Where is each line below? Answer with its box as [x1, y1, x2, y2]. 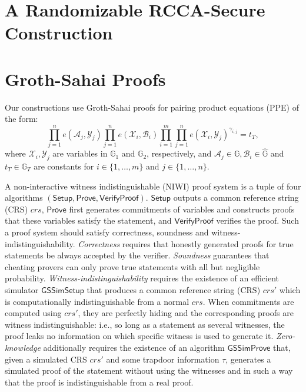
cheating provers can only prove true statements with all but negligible [5, 260, 260, 273]
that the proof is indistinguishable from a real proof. [5, 376, 194, 388]
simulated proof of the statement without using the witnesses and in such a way [5, 364, 293, 377]
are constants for [34, 160, 94, 172]
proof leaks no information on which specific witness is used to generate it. [5, 330, 274, 342]
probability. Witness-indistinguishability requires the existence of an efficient [5, 272, 280, 284]
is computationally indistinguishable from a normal [5, 295, 189, 307]
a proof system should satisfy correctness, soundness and [5, 225, 209, 238]
